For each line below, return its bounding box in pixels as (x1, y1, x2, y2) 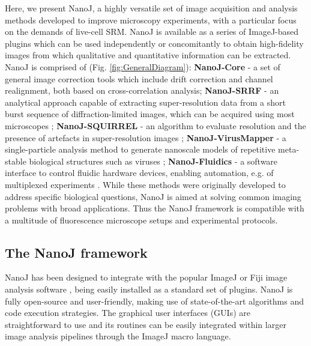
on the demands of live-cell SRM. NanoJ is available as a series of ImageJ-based (5, 25, 299, 38)
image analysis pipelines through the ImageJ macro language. (5, 330, 231, 342)
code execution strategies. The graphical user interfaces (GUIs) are (5, 306, 250, 319)
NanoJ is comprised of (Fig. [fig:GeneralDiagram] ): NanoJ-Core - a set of (5, 60, 280, 73)
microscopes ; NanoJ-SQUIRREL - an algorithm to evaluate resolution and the (5, 119, 306, 132)
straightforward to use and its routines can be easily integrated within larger (5, 318, 286, 330)
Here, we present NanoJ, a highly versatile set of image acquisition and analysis (5, 2, 298, 14)
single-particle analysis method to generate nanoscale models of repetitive (5, 143, 276, 156)
